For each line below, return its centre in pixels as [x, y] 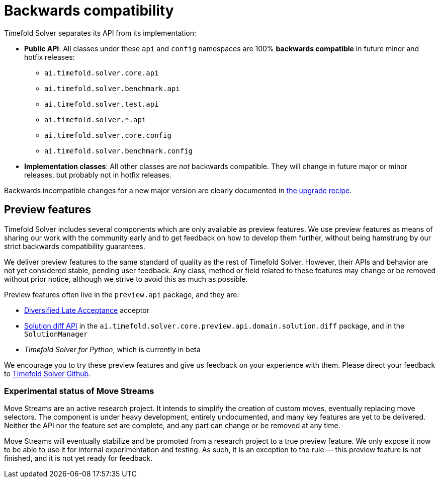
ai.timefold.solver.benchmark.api [112, 88]
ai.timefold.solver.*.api [95, 119]
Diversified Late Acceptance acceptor [87, 310]
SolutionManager [56, 334]
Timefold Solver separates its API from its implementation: [100, 33]
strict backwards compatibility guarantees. [75, 246]
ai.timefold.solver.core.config [108, 135]
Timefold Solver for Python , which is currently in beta [112, 349]
